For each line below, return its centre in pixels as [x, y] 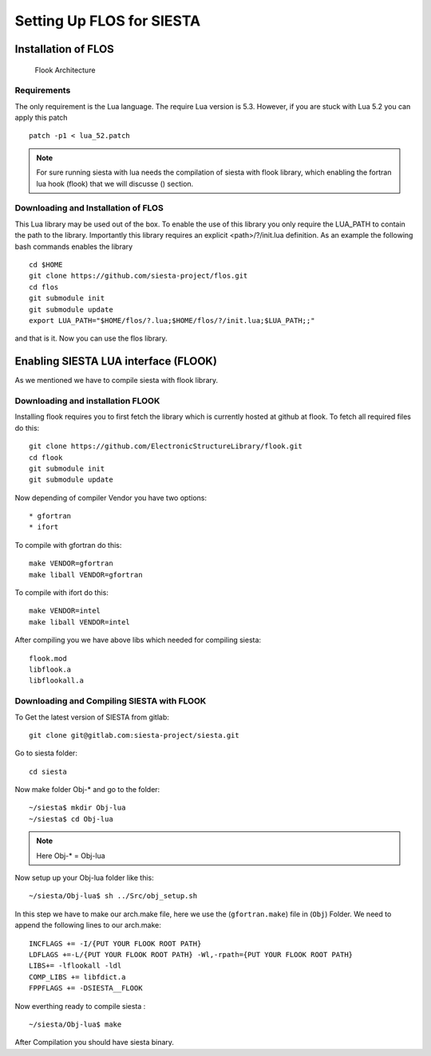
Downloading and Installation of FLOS [89, 208]
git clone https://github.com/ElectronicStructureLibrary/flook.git [166, 446]
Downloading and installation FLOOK [87, 400]
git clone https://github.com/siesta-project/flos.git [138, 276]
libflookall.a [56, 681]
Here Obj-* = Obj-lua [71, 855]
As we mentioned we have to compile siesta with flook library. [117, 380]
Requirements [43, 90]
